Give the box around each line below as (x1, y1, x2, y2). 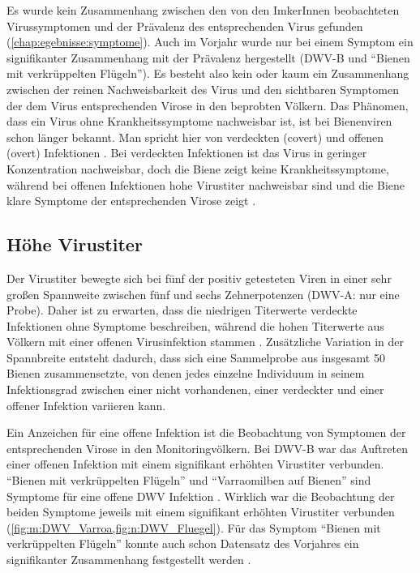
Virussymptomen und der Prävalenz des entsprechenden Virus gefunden (6, 17, 363, 34)
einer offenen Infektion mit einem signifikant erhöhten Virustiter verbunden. (6, 455, 384, 473)
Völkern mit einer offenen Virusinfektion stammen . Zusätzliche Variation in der (6, 333, 405, 350)
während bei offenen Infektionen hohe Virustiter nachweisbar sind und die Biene (6, 176, 405, 193)
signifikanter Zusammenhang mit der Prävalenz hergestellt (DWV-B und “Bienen (6, 49, 410, 66)
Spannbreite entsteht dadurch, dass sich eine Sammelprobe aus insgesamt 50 (6, 349, 385, 366)
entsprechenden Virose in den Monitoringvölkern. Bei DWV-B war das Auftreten (6, 439, 408, 456)
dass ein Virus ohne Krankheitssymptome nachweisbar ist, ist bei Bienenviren (6, 113, 392, 130)
